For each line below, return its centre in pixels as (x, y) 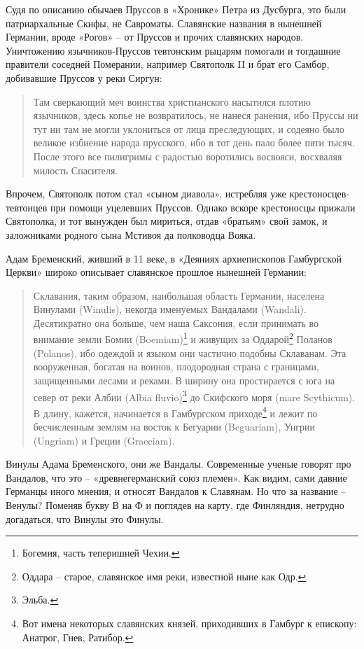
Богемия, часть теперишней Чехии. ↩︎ (101, 553)
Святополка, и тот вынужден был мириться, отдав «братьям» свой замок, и (167, 221)
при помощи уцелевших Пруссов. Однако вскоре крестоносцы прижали (203, 207)
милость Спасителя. (76, 170)
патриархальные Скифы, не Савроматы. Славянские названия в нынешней (164, 23)
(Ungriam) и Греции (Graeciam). (104, 440)
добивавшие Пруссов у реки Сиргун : (84, 77)
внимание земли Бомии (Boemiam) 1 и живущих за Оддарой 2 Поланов (183, 338)
